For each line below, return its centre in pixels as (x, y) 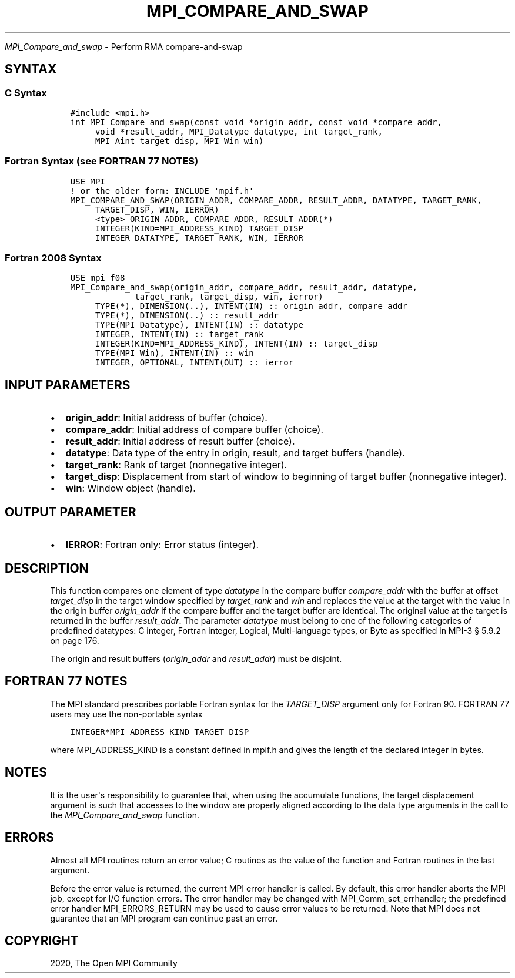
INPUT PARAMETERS (68, 385)
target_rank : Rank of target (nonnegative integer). (176, 465)
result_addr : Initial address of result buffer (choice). (180, 441)
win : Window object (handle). (131, 488)
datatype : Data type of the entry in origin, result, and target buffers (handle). (235, 453)
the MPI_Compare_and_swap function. (125, 815)
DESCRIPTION (47, 568)
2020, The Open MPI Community (114, 963)
